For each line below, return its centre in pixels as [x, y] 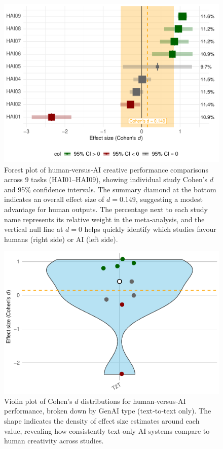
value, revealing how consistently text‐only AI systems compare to [107, 430]
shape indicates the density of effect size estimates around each [102, 421]
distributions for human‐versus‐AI [133, 401]
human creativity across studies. [54, 441]
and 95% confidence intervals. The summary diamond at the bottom [110, 189]
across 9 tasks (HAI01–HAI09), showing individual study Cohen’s [106, 179]
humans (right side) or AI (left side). [61, 239]
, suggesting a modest [169, 199]
